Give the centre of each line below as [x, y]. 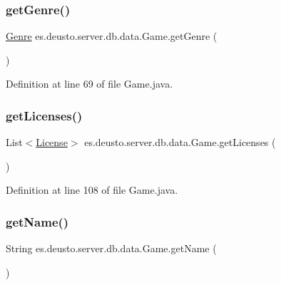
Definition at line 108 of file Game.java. [92, 190]
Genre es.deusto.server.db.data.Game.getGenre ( [112, 36]
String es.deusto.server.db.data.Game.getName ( [111, 248]
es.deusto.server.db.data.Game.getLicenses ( [180, 142]
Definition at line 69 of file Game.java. [90, 84]
